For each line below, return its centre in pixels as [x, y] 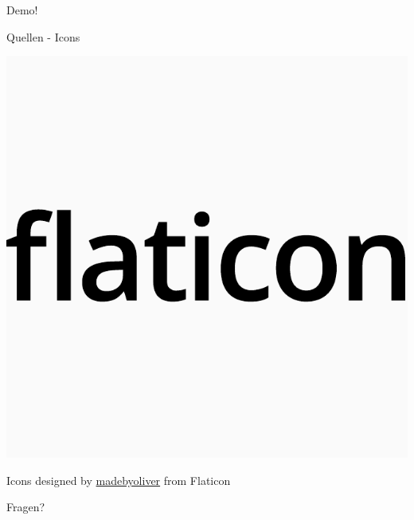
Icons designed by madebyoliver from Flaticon [119, 480]
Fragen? [26, 507]
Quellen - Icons [43, 36]
